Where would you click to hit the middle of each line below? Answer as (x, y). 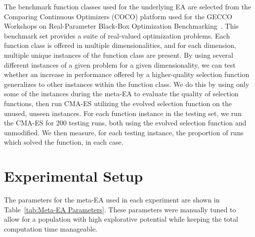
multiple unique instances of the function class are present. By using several (119, 55)
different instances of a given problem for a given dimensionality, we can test (120, 64)
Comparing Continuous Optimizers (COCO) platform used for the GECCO (118, 16)
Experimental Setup (74, 176)
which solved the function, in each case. (64, 142)
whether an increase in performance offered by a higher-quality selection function (127, 74)
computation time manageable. (51, 228)
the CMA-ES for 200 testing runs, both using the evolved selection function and (125, 123)
